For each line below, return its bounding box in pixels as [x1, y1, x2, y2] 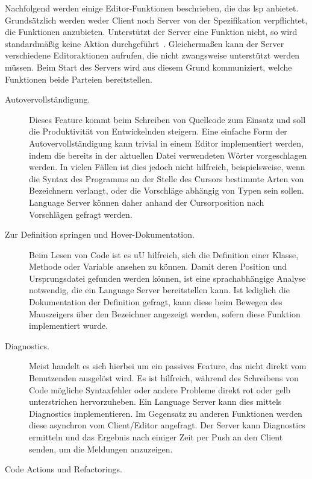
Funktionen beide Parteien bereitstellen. [5, 72, 152, 85]
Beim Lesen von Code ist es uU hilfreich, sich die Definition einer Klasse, [29, 248, 299, 261]
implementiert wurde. [29, 319, 108, 332]
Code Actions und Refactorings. [5, 463, 122, 475]
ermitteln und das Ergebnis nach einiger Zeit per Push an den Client [29, 431, 283, 443]
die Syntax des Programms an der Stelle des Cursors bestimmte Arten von [29, 172, 304, 185]
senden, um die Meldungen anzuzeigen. [29, 442, 173, 455]
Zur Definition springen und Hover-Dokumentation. [5, 228, 195, 241]
